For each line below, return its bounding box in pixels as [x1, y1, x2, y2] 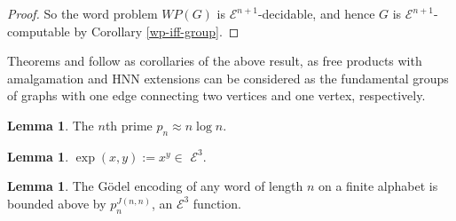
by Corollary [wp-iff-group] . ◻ [74, 21, 240, 40]
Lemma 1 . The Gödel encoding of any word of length [7, 177, 303, 195]
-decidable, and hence [257, 4, 375, 22]
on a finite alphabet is [318, 177, 438, 195]
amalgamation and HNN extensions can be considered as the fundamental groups [7, 68, 449, 87]
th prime [105, 115, 153, 134]
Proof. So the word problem [7, 4, 158, 22]
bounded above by [7, 193, 106, 212]
